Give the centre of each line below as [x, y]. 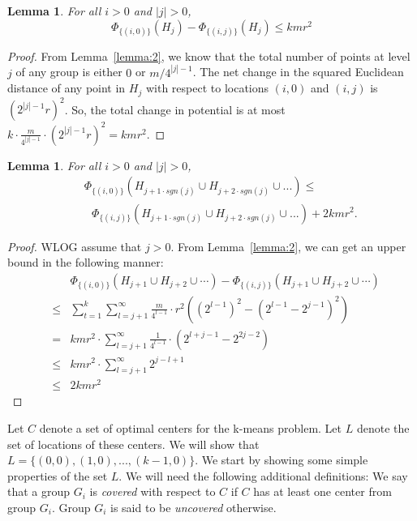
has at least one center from [322, 491]
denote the [383, 428]
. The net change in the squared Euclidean [298, 72]
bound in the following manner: [86, 262]
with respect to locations [207, 88]
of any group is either [69, 72]
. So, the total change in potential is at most [175, 109]
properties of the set [58, 475]
